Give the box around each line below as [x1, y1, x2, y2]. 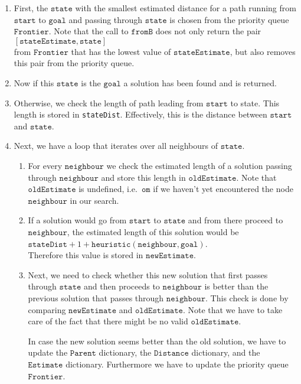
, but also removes [230, 45, 296, 57]
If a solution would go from [28, 214, 127, 226]
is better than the [204, 280, 269, 292]
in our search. [70, 194, 119, 206]
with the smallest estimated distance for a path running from [75, 2, 296, 14]
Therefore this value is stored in [28, 249, 143, 261]
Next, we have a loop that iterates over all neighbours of [14, 139, 218, 152]
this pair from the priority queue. [14, 57, 135, 69]
